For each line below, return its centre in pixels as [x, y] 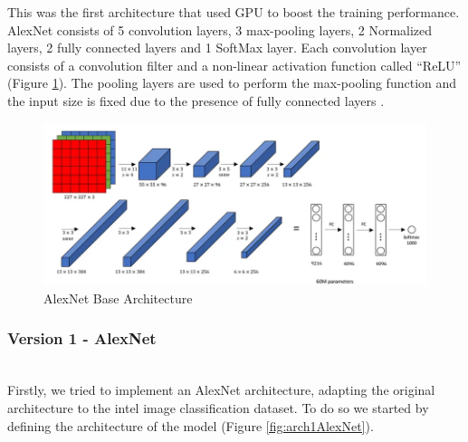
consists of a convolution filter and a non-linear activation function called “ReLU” [234, 65]
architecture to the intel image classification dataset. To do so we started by [218, 407]
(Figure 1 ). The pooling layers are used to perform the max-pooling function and [232, 83]
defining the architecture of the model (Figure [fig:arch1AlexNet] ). [191, 425]
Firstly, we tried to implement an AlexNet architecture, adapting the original [221, 390]
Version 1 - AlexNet [82, 338]
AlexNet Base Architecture [118, 298]
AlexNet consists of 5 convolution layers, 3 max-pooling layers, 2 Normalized [220, 29]
